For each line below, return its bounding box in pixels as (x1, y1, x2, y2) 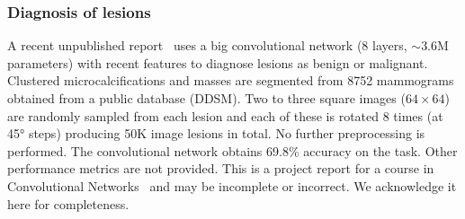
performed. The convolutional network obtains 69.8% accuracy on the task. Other (7, 141, 458, 160)
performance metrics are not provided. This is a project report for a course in (7, 159, 434, 178)
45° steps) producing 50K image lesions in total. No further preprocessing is (7, 124, 425, 143)
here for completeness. (7, 194, 130, 213)
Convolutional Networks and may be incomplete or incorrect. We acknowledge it (7, 176, 457, 195)
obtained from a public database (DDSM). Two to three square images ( (7, 89, 406, 107)
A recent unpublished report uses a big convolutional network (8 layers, (7, 36, 407, 55)
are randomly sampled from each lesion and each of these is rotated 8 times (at (7, 106, 443, 125)
